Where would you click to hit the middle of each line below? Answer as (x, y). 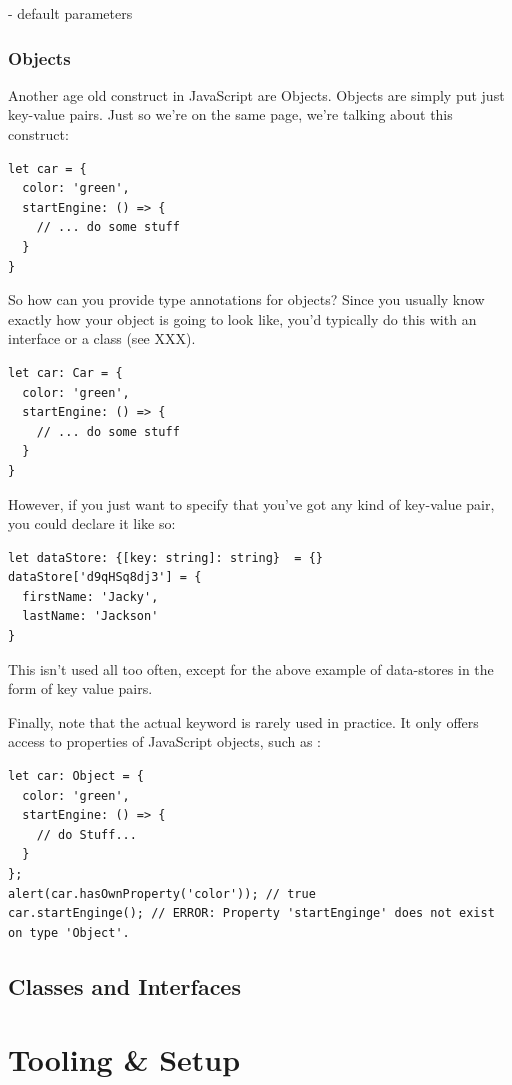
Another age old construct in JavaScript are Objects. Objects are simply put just (256, 94)
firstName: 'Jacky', (90, 596)
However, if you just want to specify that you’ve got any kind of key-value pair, (251, 503)
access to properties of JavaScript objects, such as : (165, 741)
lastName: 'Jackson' (90, 616)
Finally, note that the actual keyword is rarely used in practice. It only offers (243, 721)
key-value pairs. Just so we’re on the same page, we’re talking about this (230, 114)
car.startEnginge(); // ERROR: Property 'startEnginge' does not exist (251, 913)
